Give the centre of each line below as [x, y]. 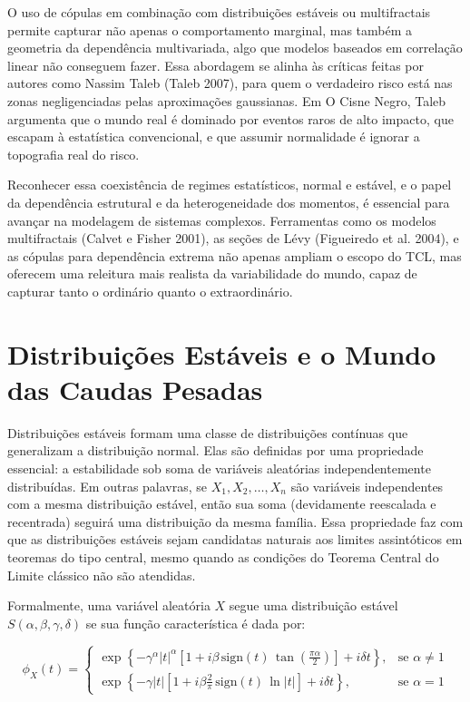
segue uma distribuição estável [313, 605]
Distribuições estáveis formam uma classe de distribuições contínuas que [208, 432]
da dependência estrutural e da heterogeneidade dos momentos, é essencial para [229, 202]
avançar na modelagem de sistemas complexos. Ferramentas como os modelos [222, 220]
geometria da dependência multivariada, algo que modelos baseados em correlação [235, 48]
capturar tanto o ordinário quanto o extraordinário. [150, 291]
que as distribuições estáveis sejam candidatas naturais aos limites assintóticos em [235, 539]
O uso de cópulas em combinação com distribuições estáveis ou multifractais [219, 12]
